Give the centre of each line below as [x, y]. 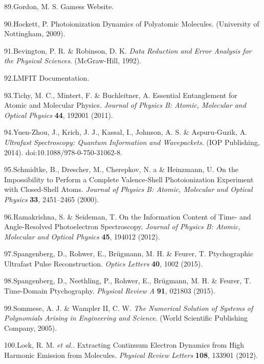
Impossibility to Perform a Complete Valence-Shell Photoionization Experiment [129, 179]
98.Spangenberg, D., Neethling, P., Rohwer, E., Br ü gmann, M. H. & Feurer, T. [128, 281]
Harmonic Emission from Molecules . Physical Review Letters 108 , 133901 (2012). [131, 355]
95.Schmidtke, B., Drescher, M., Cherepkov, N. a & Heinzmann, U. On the [121, 169]
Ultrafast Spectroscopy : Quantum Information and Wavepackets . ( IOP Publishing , [132, 142]
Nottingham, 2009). [35, 33]
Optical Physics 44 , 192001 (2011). [59, 115]
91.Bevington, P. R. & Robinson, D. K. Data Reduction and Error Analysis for [128, 50]
